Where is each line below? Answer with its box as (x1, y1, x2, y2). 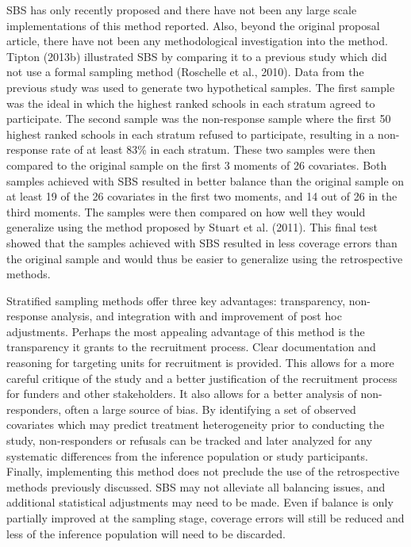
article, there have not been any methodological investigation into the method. (6, 33, 388, 49)
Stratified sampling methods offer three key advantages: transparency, (6, 292, 346, 308)
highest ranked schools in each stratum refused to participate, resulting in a (6, 125, 375, 142)
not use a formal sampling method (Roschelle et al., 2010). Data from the (6, 63, 364, 80)
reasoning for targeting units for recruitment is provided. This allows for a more (6, 354, 394, 371)
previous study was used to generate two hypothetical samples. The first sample (6, 78, 395, 95)
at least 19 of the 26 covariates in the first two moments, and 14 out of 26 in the (6, 188, 398, 205)
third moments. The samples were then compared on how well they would (6, 203, 366, 220)
